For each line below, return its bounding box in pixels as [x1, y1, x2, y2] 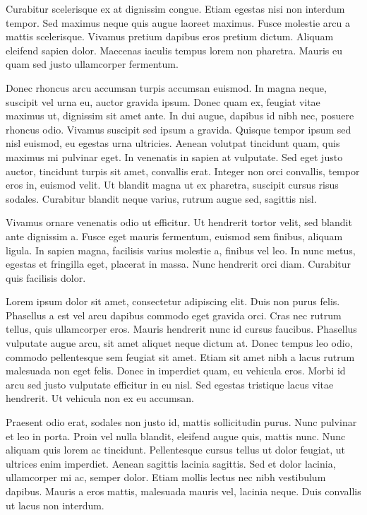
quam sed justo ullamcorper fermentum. [6, 57, 179, 71]
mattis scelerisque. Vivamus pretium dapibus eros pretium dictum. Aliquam [6, 29, 334, 44]
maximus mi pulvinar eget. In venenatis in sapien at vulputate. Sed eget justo [6, 149, 343, 164]
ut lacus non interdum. [6, 497, 104, 512]
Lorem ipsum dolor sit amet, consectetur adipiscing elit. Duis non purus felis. [6, 294, 340, 309]
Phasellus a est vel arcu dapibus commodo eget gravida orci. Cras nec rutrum [6, 307, 342, 322]
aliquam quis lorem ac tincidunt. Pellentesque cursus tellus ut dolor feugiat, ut [6, 442, 345, 457]
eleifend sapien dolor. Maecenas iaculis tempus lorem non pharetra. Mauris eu [6, 42, 342, 57]
